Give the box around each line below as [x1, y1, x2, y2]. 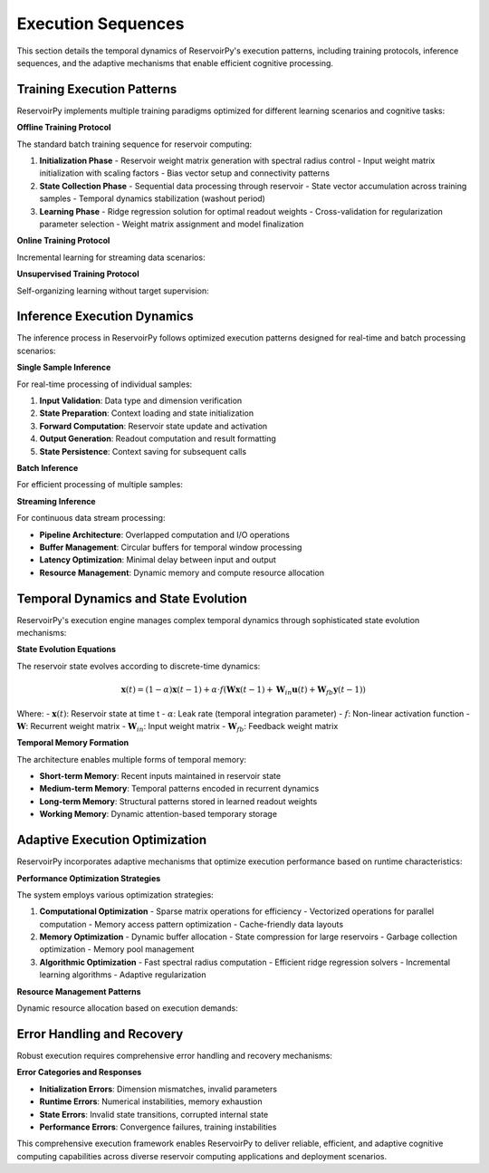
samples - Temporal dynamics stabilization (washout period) [39, 193, 266, 204]
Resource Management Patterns [16, 986, 141, 996]
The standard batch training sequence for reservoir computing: [16, 139, 253, 149]
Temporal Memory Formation [16, 737, 129, 748]
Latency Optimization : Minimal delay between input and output [39, 554, 276, 565]
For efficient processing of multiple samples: [16, 479, 183, 490]
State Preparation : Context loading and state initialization [39, 408, 254, 418]
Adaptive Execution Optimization [16, 832, 207, 848]
